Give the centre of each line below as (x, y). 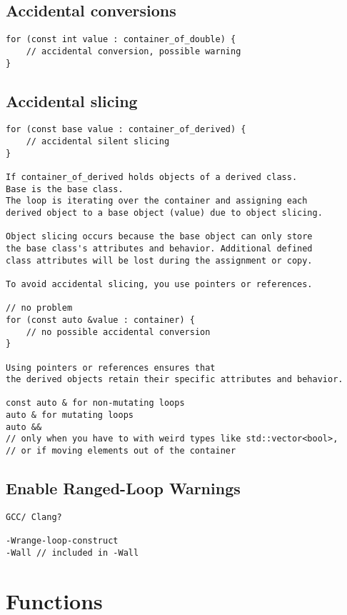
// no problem (39, 308)
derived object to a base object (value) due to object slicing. (164, 212)
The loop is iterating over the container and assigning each (157, 201)
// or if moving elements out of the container (121, 451)
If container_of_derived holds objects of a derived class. (152, 177)
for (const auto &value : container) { (100, 320)
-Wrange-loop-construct (62, 541)
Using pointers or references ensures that (111, 367)
